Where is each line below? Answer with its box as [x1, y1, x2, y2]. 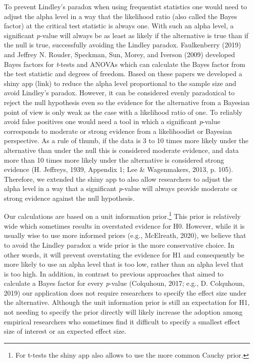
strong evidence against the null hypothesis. [4, 192, 135, 203]
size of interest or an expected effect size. [4, 326, 127, 336]
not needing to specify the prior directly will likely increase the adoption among [4, 307, 243, 317]
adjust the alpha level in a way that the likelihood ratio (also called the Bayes [4, 11, 237, 21]
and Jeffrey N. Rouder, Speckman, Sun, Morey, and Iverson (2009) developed [4, 49, 235, 59]
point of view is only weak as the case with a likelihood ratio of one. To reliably [4, 107, 242, 117]
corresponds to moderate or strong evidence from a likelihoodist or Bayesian [4, 126, 232, 136]
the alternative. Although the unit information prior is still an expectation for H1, [4, 297, 250, 307]
